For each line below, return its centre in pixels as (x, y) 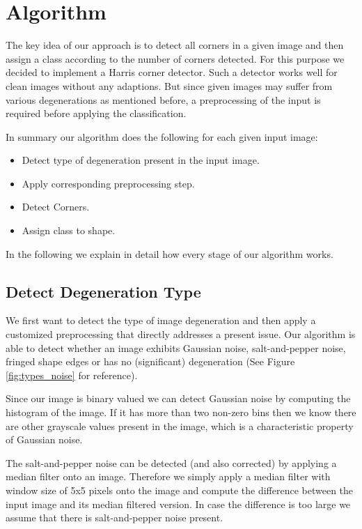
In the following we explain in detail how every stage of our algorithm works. (170, 253)
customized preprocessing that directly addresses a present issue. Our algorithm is (181, 334)
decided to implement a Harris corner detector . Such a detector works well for (172, 72)
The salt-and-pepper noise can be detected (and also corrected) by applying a (171, 462)
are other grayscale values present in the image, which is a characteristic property (180, 426)
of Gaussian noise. (44, 439)
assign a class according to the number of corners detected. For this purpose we (175, 58)
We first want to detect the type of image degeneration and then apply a (161, 320)
